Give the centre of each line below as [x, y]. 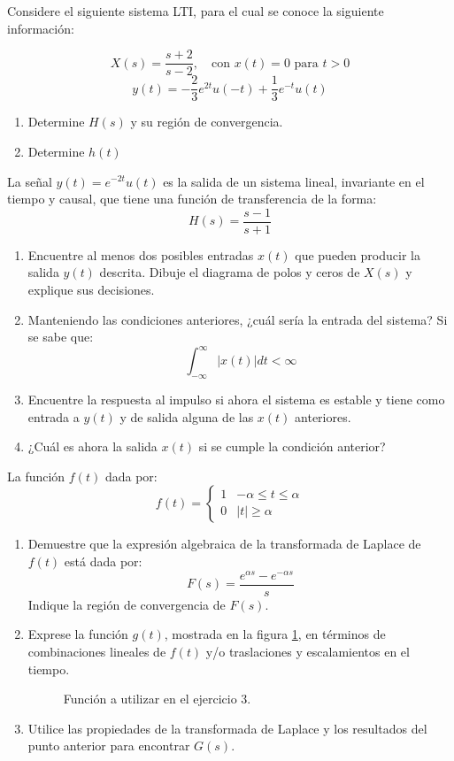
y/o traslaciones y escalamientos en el [308, 651]
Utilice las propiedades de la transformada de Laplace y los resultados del [227, 728]
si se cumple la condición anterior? [292, 446]
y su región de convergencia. [207, 122]
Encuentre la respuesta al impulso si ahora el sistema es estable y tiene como [236, 400]
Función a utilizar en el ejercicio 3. [157, 699]
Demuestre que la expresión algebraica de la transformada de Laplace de [224, 544]
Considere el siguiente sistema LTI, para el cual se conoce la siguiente [196, 11]
